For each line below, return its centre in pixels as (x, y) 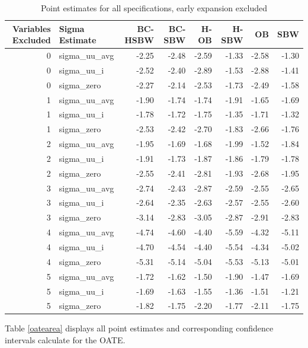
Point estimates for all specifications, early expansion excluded (154, 8)
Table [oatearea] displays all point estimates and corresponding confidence (139, 328)
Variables (32, 28)
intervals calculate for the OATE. (65, 340)
